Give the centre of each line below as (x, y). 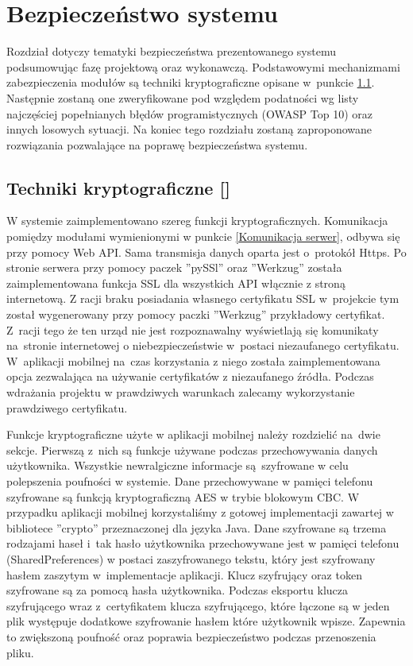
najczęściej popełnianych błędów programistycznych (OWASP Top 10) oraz (189, 113)
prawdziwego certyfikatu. (67, 407)
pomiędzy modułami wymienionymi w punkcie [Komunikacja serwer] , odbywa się (203, 236)
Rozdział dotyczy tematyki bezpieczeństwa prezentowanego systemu (171, 51)
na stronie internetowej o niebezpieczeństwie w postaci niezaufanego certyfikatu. (203, 345)
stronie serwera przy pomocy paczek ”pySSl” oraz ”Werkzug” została (174, 267)
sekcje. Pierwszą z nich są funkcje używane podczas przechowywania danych (192, 449)
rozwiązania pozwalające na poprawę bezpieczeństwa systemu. (157, 144)
